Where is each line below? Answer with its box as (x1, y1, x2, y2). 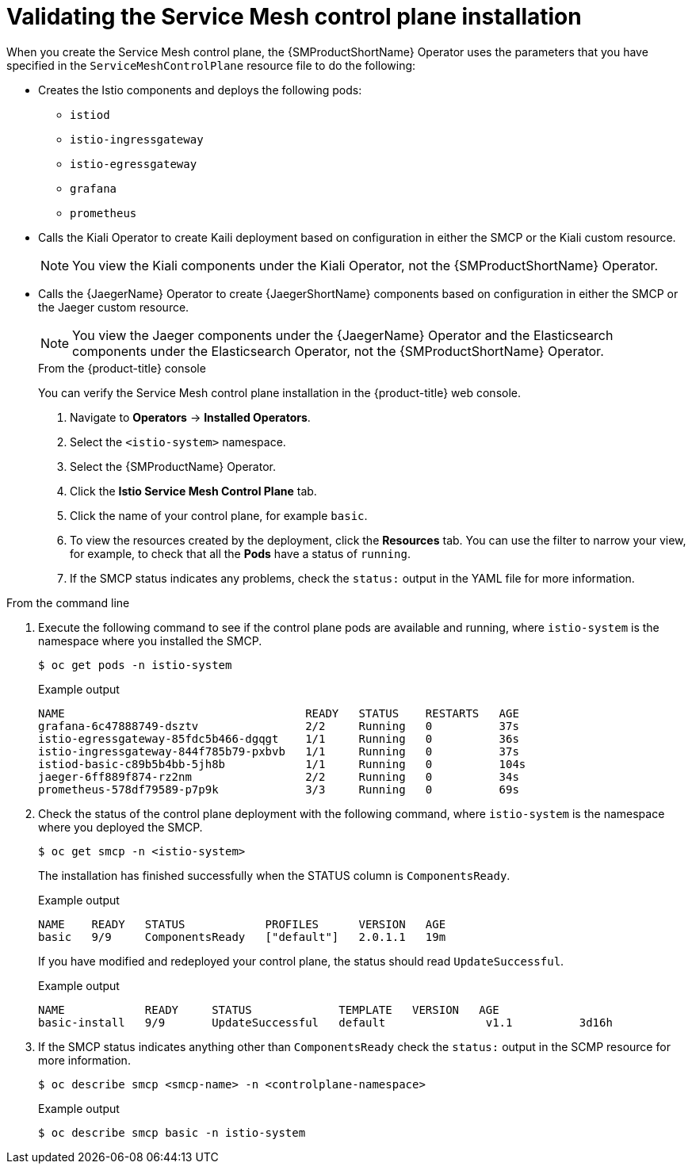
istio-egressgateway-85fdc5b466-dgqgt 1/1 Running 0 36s (38, 732, 519, 745)
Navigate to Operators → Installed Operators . (70, 410, 311, 424)
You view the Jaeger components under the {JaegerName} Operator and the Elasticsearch (72, 327, 614, 343)
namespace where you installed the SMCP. (38, 633, 262, 648)
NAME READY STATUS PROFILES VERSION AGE (38, 917, 446, 931)
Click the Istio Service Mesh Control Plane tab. (70, 484, 317, 498)
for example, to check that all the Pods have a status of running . (70, 546, 411, 560)
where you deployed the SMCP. (38, 820, 203, 834)
